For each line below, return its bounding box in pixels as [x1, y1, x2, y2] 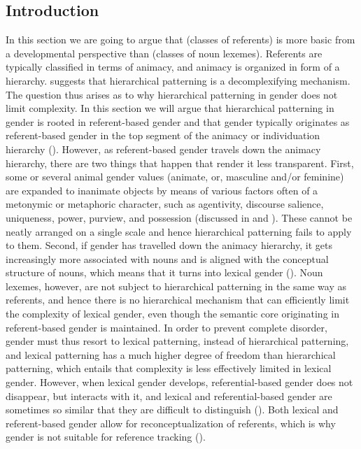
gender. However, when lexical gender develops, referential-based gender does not [6, 375, 353, 390]
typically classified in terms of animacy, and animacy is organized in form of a [6, 59, 340, 74]
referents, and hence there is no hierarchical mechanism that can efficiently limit [6, 292, 350, 307]
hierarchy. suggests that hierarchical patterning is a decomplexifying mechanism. [6, 73, 351, 87]
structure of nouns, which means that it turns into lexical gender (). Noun [6, 265, 323, 280]
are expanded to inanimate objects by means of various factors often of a [6, 183, 318, 197]
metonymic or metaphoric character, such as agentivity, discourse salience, [6, 197, 324, 211]
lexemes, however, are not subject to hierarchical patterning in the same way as [6, 278, 346, 293]
